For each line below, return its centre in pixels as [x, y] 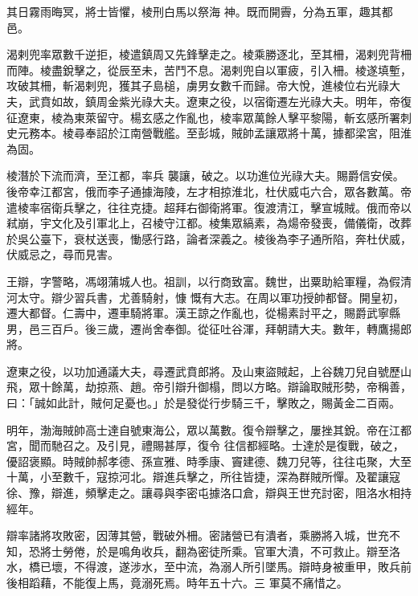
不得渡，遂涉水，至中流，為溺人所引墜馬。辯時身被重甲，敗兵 [237, 567]
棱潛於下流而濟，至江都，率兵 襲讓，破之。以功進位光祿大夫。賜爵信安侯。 [205, 176]
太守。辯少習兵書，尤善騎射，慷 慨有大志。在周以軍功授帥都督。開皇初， [211, 297]
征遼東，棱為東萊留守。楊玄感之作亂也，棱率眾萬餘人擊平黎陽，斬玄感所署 [203, 117]
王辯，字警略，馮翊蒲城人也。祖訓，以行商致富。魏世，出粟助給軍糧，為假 [203, 281]
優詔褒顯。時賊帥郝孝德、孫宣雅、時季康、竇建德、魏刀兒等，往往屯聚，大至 [209, 461]
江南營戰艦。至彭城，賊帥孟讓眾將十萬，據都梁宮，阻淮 [265, 133]
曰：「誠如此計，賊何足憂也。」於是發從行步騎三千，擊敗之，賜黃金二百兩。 [203, 403]
